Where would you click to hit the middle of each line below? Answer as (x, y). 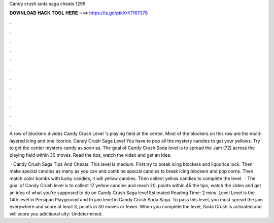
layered (17, 141)
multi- (256, 133)
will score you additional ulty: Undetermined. (56, 214)
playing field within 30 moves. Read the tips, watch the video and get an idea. (91, 155)
